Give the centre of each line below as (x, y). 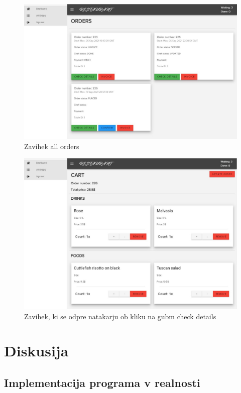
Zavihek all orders (52, 146)
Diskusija (36, 351)
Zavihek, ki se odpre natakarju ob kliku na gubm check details (120, 316)
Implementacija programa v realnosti (102, 382)
